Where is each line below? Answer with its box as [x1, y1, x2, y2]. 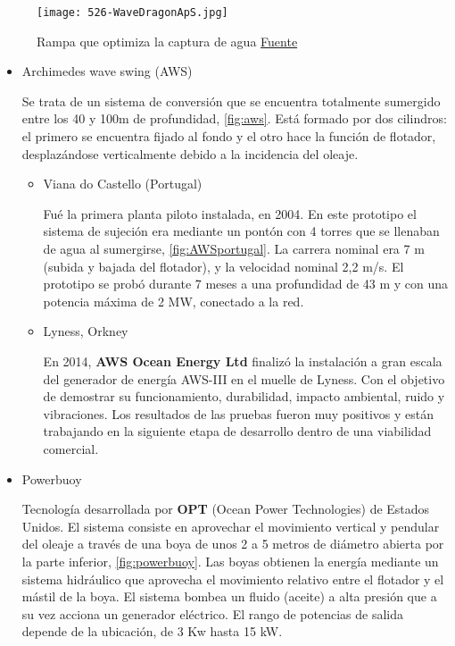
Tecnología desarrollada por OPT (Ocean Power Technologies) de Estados [21, 499, 430, 518]
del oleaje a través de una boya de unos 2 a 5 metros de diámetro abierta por [21, 534, 444, 553]
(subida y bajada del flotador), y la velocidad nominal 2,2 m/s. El [43, 256, 404, 275]
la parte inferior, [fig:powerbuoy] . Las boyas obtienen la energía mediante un [21, 551, 439, 570]
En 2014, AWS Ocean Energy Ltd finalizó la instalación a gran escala [43, 351, 443, 370]
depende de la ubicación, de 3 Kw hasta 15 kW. [21, 622, 283, 641]
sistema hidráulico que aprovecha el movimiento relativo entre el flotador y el [21, 569, 444, 588]
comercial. [43, 439, 99, 457]
